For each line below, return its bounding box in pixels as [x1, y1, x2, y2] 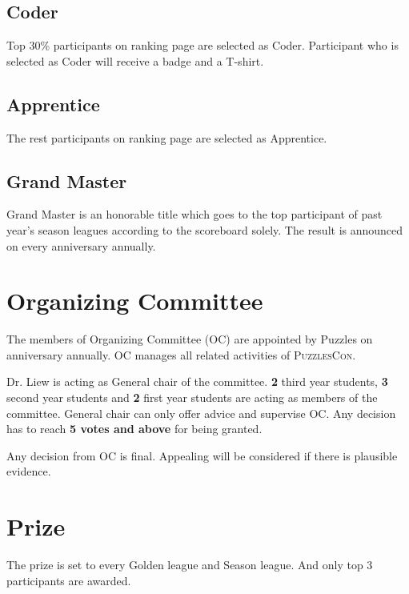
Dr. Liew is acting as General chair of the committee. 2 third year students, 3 [6, 373, 388, 390]
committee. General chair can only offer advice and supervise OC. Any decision [6, 404, 396, 421]
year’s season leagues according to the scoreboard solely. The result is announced [6, 221, 403, 238]
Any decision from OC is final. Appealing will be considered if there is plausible [6, 447, 398, 464]
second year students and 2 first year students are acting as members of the [6, 389, 378, 406]
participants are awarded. [6, 572, 131, 588]
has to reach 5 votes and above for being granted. [6, 420, 263, 437]
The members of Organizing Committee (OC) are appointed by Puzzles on [6, 331, 373, 347]
